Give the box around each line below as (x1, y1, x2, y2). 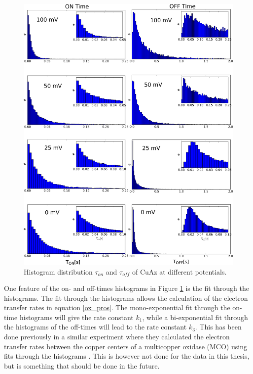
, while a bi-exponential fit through (142, 312, 248, 322)
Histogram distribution (24, 266, 93, 277)
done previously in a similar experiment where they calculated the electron (4, 331, 230, 342)
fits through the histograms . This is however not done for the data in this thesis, (4, 351, 250, 361)
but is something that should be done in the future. (4, 360, 160, 371)
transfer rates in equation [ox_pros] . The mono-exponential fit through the (4, 302, 230, 313)
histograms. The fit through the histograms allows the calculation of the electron (4, 292, 248, 303)
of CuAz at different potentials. (132, 266, 227, 277)
